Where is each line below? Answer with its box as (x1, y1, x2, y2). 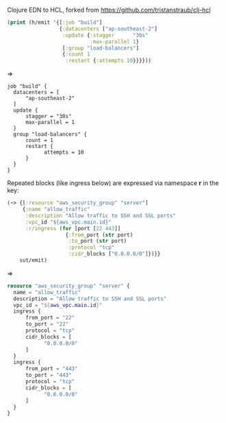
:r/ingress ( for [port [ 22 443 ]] (25, 225, 121, 232)
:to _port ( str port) (68, 238, 127, 245)
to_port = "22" (25, 321, 69, 328)
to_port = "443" (25, 372, 72, 379)
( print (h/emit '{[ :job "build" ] (7, 19, 103, 26)
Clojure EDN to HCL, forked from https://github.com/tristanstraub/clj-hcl (7, 6, 211, 14)
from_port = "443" (25, 365, 78, 372)
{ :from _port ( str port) (65, 231, 134, 239)
